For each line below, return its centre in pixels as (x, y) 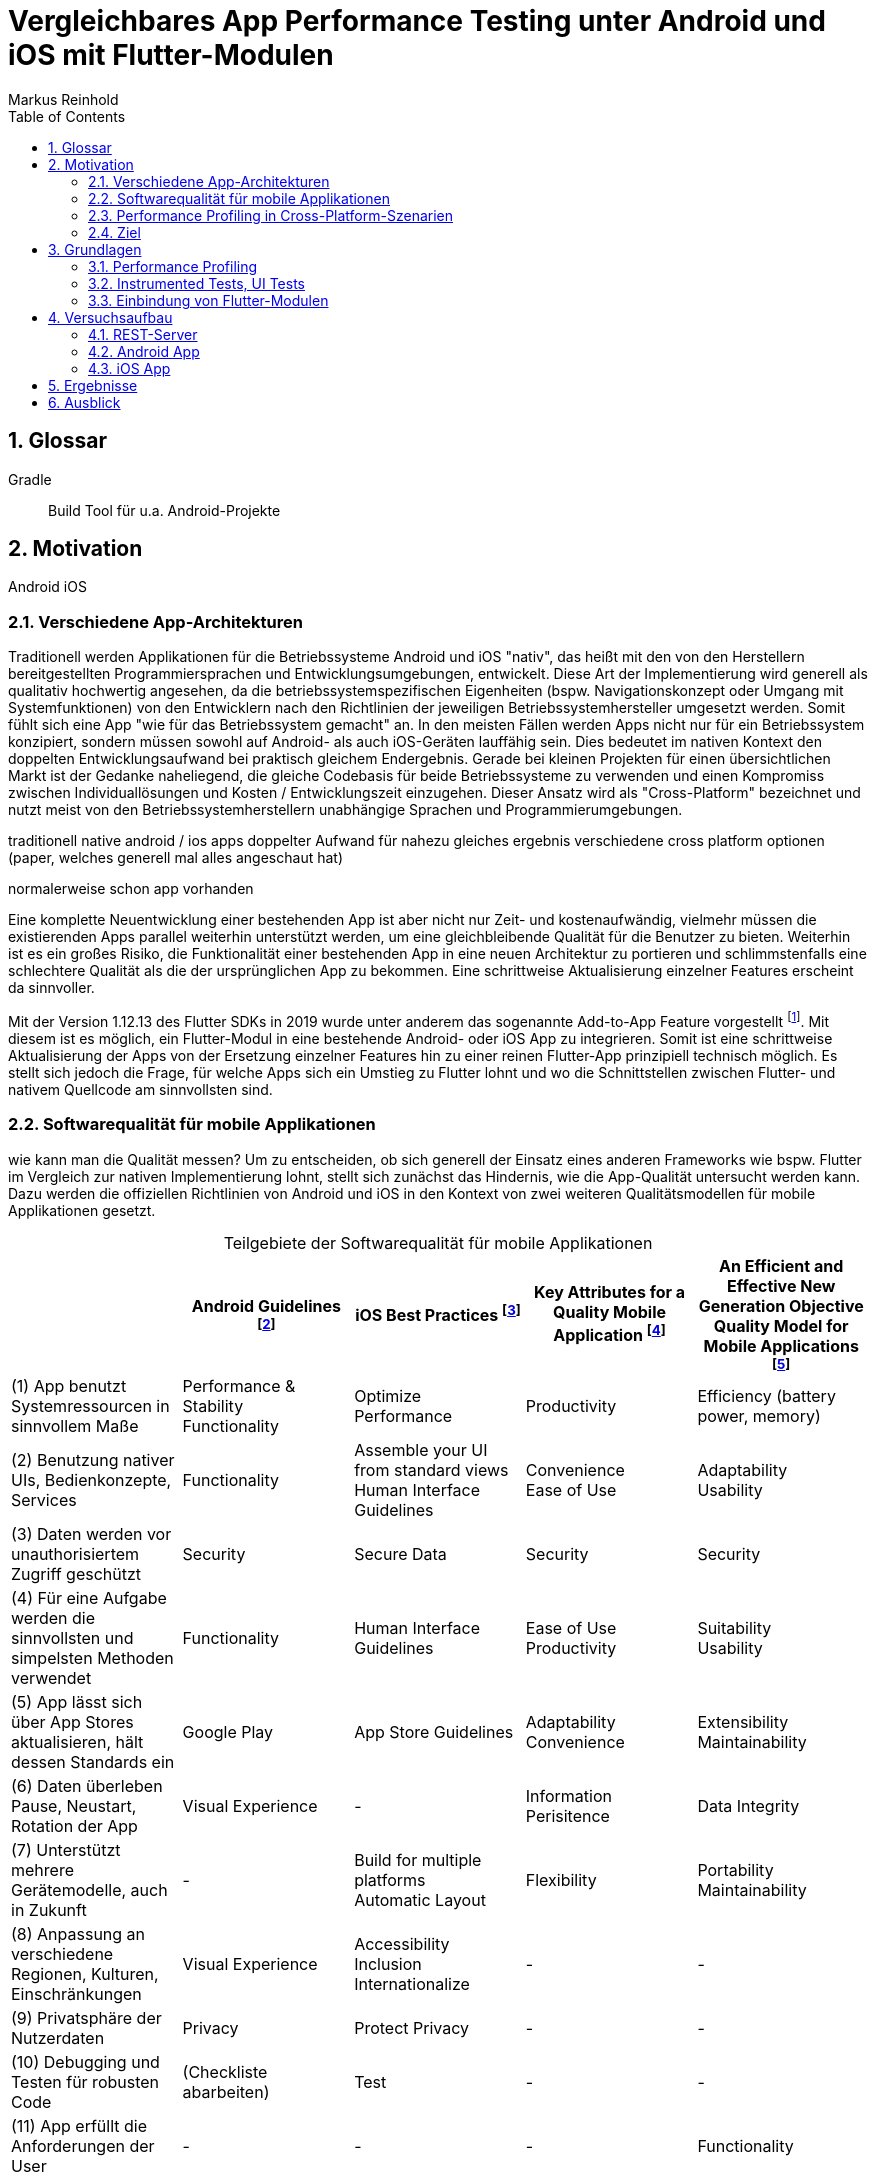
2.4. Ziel (114, 232)
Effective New (781, 1285)
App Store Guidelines (434, 1731)
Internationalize (412, 1983)
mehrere (42, 1869)
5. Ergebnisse (93, 385)
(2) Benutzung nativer (93, 1459)
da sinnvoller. (51, 988)
